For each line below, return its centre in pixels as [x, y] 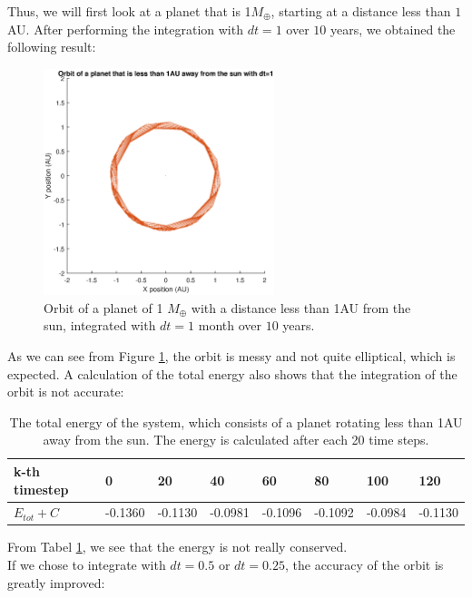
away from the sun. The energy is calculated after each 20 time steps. [236, 440]
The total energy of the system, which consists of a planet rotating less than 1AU [236, 422]
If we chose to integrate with [87, 565]
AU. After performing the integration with [125, 29]
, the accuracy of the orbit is [364, 565]
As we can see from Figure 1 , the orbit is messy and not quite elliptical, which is [231, 355]
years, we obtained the [393, 29]
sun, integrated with [100, 325]
